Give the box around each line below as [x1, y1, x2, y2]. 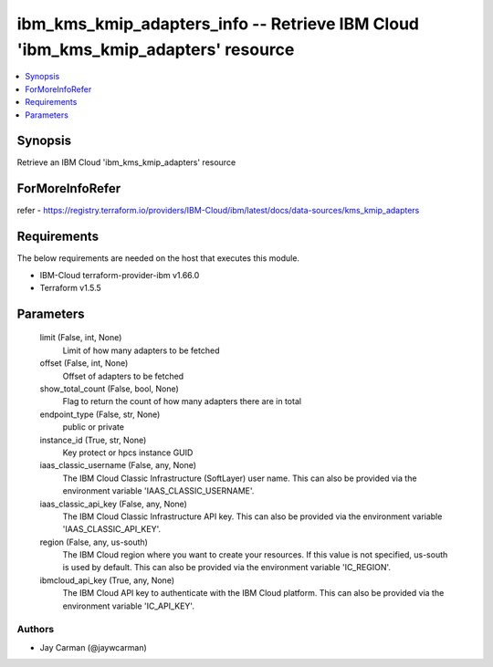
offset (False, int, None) [39, 358, 129, 369]
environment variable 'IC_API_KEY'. [62, 600, 195, 611]
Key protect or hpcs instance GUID [62, 447, 194, 458]
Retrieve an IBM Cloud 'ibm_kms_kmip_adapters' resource [16, 157, 236, 168]
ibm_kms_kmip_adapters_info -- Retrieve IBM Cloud [16, 14, 420, 34]
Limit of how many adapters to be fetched [62, 345, 220, 356]
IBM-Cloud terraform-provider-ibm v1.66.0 [39, 269, 200, 280]
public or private [62, 422, 125, 433]
